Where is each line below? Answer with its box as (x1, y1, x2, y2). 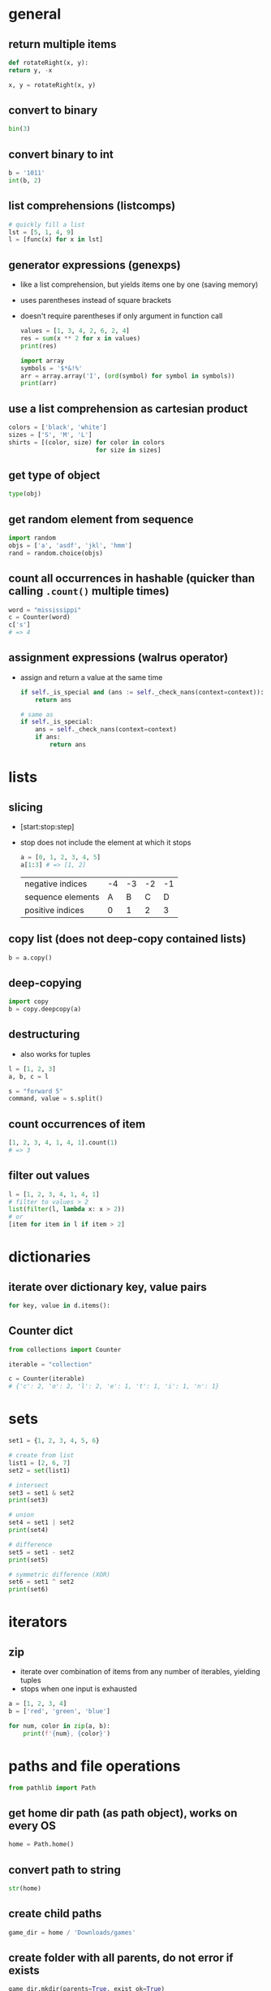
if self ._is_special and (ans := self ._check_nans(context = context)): (19, 688, 265, 696)
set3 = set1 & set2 (8, 1488, 75, 1497)
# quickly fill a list (8, 220, 85, 228)
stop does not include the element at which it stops (19, 838, 191, 847)
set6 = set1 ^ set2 (8, 1578, 75, 1586)
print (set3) (8, 1496, 49, 1504)
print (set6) (8, 1586, 49, 1594)
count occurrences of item (8, 1117, 146, 1131)
